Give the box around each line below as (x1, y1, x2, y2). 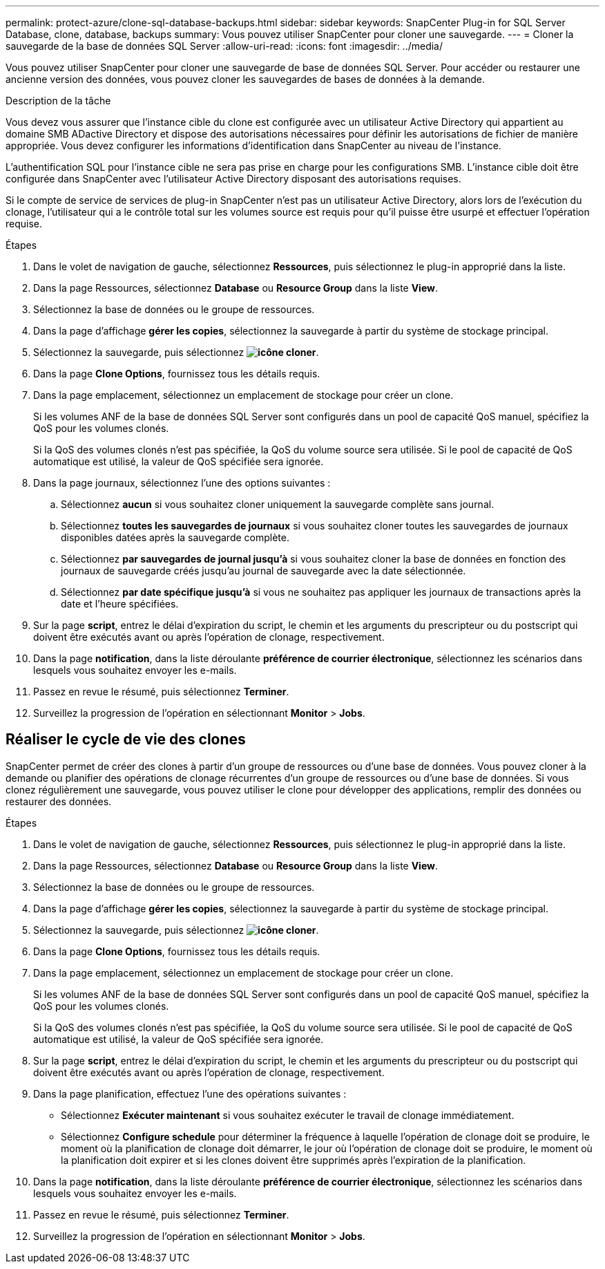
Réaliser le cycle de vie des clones (6, 731, 246, 749)
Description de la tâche (6, 95, 111, 106)
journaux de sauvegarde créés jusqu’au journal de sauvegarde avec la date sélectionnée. (61, 565, 466, 576)
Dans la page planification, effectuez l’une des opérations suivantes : (33, 1087, 347, 1100)
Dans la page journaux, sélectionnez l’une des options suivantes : (33, 477, 331, 489)
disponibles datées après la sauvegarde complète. (61, 532, 289, 543)
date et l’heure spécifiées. (61, 598, 179, 610)
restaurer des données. (6, 795, 112, 807)
